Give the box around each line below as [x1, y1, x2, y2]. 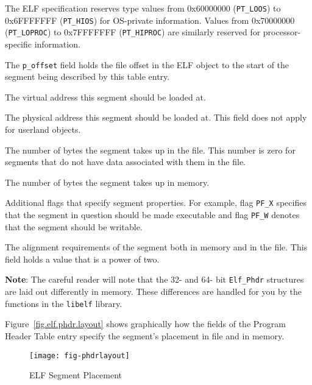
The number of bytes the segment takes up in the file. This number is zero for [5, 143, 296, 156]
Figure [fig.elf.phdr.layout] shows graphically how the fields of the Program [5, 317, 286, 330]
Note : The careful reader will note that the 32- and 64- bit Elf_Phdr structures [5, 273, 304, 286]
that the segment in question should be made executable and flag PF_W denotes [5, 208, 300, 221]
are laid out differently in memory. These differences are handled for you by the [5, 285, 302, 298]
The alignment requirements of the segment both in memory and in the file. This [5, 241, 308, 253]
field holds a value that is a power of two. [5, 252, 160, 265]
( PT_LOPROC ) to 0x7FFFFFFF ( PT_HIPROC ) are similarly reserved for [5, 26, 261, 38]
